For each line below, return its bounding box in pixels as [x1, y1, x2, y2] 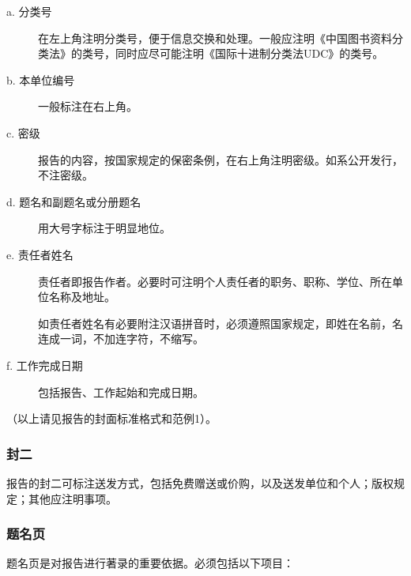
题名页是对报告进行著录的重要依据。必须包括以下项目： [6, 555, 294, 571]
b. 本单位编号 [6, 71, 75, 88]
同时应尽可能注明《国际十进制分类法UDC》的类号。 [115, 45, 384, 62]
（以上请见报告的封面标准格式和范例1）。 [6, 410, 217, 427]
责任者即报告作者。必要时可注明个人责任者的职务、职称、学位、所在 [38, 273, 392, 289]
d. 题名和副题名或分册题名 [6, 193, 141, 209]
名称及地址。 [48, 288, 115, 305]
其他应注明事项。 [28, 490, 117, 506]
